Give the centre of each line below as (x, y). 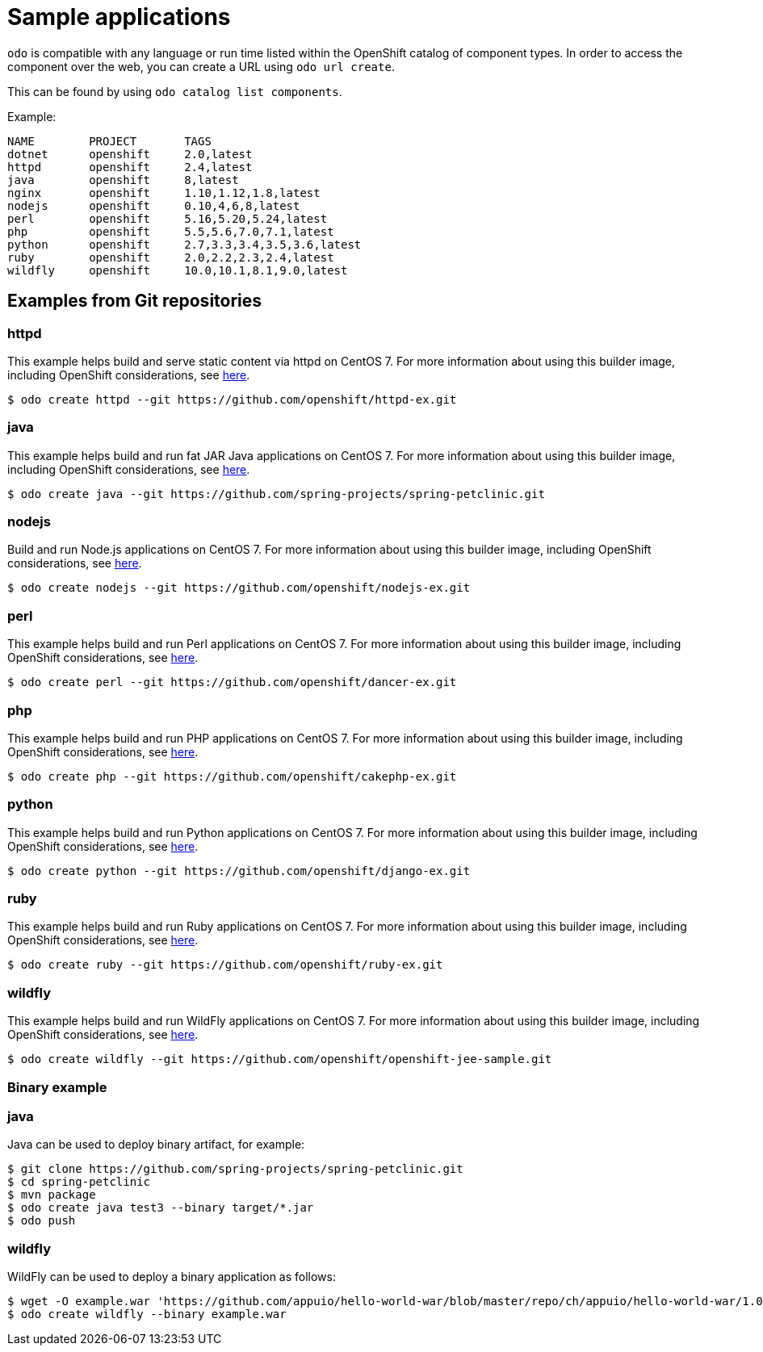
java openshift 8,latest (123, 180)
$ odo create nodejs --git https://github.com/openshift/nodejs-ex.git (239, 588)
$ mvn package (52, 1195)
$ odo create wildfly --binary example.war (147, 1314)
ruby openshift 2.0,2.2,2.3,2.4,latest (171, 257)
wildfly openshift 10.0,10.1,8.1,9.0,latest (178, 270)
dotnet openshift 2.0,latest (130, 154)
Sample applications (119, 17)
